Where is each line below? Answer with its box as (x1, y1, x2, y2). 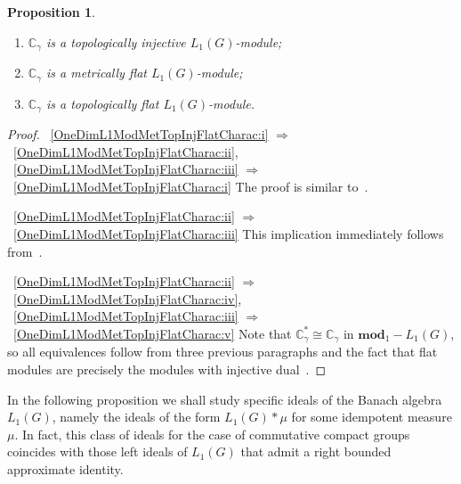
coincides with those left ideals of (7, 442, 188, 461)
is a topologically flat (46, 94, 159, 112)
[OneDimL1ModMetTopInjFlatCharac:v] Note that (13, 324, 292, 342)
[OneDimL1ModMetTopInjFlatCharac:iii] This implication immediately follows (13, 224, 444, 242)
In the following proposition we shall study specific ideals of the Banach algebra (7, 390, 442, 408)
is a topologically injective (46, 32, 186, 51)
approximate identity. (7, 459, 124, 478)
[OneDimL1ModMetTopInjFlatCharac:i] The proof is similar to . (13, 176, 368, 195)
